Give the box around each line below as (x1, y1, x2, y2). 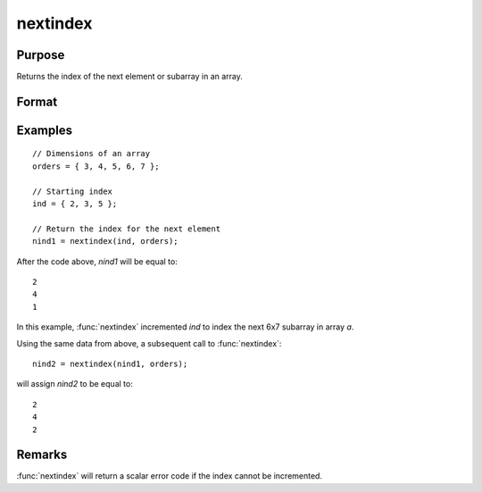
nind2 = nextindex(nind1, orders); (32, 358, 188, 369)
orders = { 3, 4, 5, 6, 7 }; (32, 161, 160, 171)
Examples (16, 122, 73, 138)
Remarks (16, 447, 68, 463)
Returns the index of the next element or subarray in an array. (16, 71, 243, 82)
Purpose (16, 47, 65, 63)
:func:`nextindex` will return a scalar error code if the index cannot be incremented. (16, 471, 323, 481)
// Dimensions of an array (32, 148, 151, 159)
